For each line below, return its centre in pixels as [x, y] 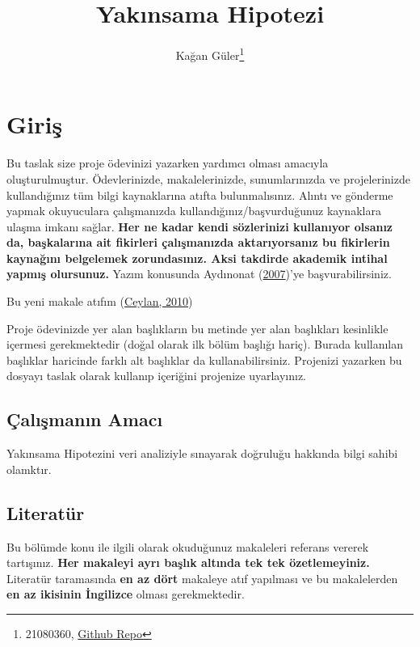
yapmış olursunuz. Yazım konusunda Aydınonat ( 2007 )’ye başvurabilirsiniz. [199, 274]
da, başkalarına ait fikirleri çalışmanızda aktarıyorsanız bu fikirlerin [198, 242]
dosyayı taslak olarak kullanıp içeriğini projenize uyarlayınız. [156, 376]
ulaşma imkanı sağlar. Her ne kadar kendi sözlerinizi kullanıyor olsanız [200, 226]
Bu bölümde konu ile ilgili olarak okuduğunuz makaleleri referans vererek [188, 546]
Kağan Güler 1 [210, 54]
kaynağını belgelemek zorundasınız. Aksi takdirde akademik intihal [197, 258]
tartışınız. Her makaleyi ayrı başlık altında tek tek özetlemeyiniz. [188, 562]
